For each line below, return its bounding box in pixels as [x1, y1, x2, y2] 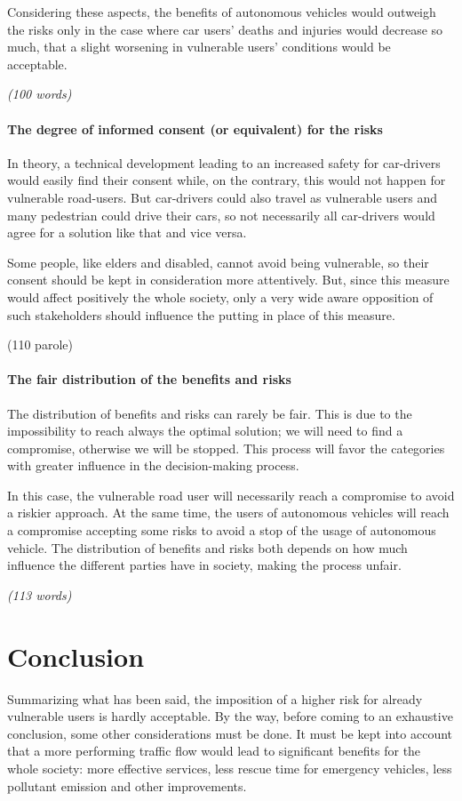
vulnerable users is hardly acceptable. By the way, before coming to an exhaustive [7, 707, 453, 725]
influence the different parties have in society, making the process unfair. [7, 556, 402, 574]
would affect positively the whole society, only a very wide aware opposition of [7, 287, 434, 306]
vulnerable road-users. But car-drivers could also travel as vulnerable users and [7, 188, 438, 206]
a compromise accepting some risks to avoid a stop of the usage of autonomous [7, 521, 436, 540]
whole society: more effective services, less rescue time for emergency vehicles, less [7, 758, 452, 777]
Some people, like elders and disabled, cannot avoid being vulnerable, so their [7, 252, 429, 271]
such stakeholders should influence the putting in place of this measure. [7, 305, 395, 324]
